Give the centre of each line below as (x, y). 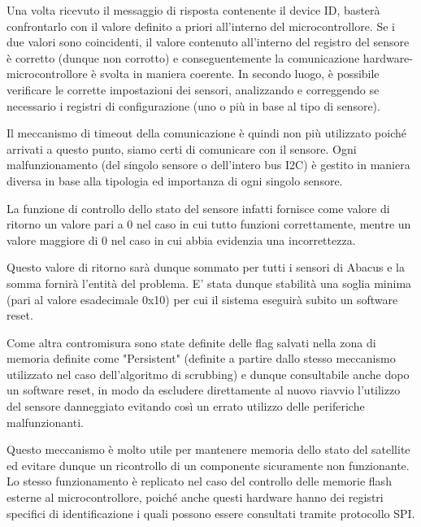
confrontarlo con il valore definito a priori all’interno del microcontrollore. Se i (201, 26)
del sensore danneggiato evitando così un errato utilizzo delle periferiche (186, 406)
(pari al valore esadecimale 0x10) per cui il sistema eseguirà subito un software (202, 299)
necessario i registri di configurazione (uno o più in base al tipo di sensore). (193, 105)
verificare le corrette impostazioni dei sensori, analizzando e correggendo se (193, 89)
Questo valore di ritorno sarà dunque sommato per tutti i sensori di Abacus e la (206, 267)
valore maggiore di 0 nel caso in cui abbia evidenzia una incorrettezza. (181, 240)
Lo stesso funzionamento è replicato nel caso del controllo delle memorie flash (199, 481)
